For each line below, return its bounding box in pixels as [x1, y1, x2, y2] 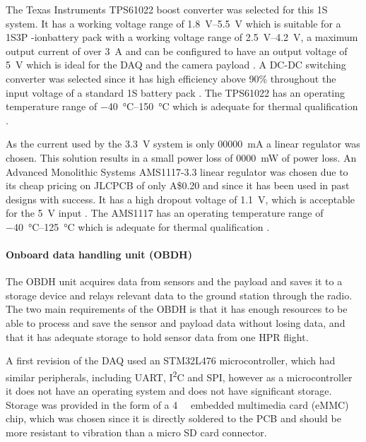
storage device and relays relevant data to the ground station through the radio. [6, 287, 353, 302]
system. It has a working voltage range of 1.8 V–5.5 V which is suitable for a [6, 16, 341, 30]
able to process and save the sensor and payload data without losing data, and [6, 316, 346, 330]
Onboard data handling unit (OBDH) [6, 247, 192, 262]
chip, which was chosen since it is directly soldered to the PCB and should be [6, 411, 341, 426]
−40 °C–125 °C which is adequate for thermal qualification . [6, 219, 270, 234]
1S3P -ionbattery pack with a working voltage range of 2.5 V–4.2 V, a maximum [6, 30, 358, 44]
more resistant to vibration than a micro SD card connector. [6, 424, 267, 439]
